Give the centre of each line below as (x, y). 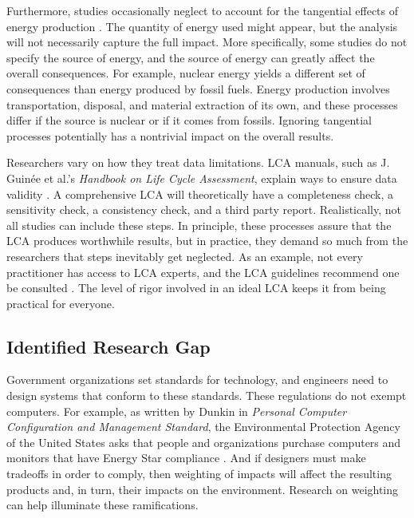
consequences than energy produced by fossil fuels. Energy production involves (198, 88)
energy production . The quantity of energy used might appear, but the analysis (202, 26)
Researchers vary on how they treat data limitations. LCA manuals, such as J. (198, 162)
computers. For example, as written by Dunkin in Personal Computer (177, 411)
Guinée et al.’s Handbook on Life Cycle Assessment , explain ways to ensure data (202, 178)
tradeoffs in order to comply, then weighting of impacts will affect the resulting (199, 474)
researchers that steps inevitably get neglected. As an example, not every (185, 256)
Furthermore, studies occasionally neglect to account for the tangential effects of (203, 10)
